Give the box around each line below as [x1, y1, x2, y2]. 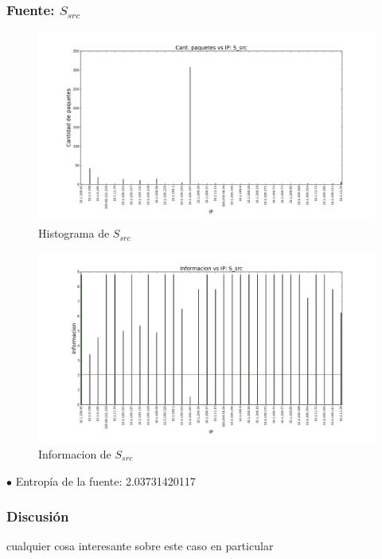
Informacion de [38, 446, 111, 462]
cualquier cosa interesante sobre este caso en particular [6, 537, 274, 554]
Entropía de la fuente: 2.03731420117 [15, 472, 196, 489]
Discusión [6, 506, 69, 526]
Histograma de [38, 225, 110, 242]
